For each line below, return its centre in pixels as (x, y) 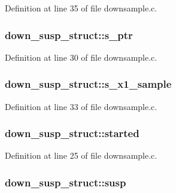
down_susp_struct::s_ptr (69, 35)
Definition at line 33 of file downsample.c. (81, 106)
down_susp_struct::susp (66, 182)
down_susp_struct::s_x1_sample (88, 84)
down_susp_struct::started (72, 133)
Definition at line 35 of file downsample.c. (81, 8)
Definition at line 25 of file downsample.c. (81, 155)
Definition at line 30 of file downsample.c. (81, 57)
